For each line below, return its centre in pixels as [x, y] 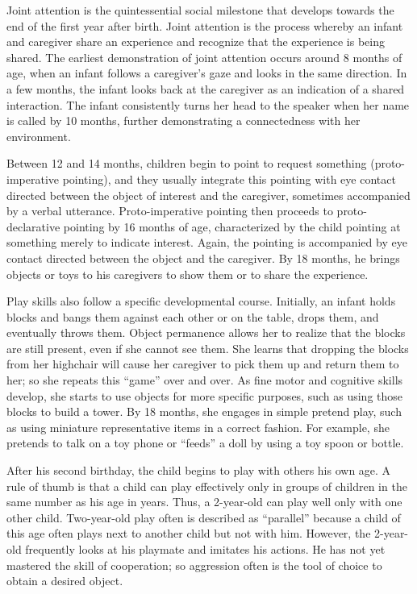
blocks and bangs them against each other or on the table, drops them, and [193, 316]
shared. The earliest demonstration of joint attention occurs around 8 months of [204, 57]
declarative [33, 226]
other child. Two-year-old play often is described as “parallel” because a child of [204, 517]
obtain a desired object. [65, 581]
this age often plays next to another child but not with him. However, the [189, 533]
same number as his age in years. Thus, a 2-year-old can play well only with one [204, 502]
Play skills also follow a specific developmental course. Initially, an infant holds [201, 301]
